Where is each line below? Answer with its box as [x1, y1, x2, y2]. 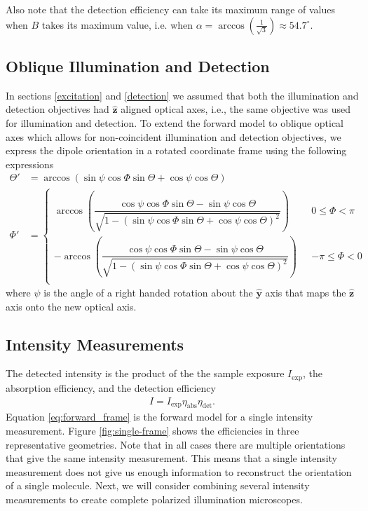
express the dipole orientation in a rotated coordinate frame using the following [6, 143, 347, 158]
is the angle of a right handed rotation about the [43, 285, 253, 300]
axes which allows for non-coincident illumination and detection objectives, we [6, 129, 341, 144]
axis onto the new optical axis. [6, 299, 137, 313]
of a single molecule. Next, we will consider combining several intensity [6, 478, 310, 493]
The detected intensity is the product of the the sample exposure [6, 366, 285, 381]
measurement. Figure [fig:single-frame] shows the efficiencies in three [6, 423, 299, 437]
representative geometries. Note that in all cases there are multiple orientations [6, 437, 346, 451]
